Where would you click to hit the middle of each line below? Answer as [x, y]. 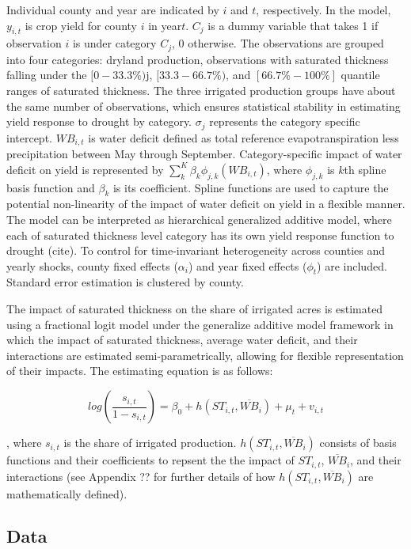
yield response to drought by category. [99, 121]
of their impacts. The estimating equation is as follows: [140, 371]
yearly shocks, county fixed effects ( [92, 265]
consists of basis [358, 443]
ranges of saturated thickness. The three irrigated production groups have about [201, 91]
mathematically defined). [67, 493]
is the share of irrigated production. [150, 443]
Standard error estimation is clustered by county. [125, 282]
